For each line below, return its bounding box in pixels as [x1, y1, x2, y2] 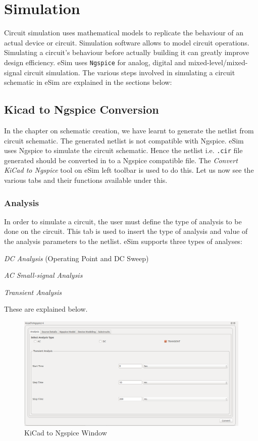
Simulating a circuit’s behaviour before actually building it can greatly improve [4, 47, 249, 58]
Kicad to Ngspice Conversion [4, 102, 159, 117]
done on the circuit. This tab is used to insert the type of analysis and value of [4, 226, 248, 236]
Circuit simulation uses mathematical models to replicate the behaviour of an [4, 27, 244, 38]
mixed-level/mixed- [188, 57, 248, 67]
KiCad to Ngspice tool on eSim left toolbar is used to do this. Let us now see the [4, 165, 254, 175]
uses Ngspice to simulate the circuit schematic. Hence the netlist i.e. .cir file [4, 145, 243, 156]
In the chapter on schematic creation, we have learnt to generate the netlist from [4, 125, 254, 135]
